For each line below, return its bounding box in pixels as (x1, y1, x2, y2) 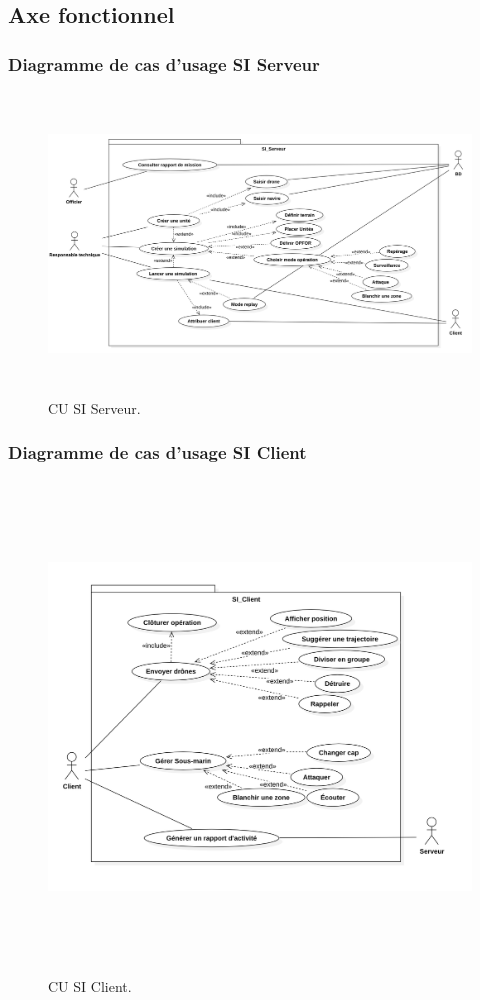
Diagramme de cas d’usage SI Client (8, 440, 307, 465)
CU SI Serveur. (48, 397, 141, 418)
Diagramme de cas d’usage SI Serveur (8, 51, 320, 76)
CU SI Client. (48, 975, 132, 996)
